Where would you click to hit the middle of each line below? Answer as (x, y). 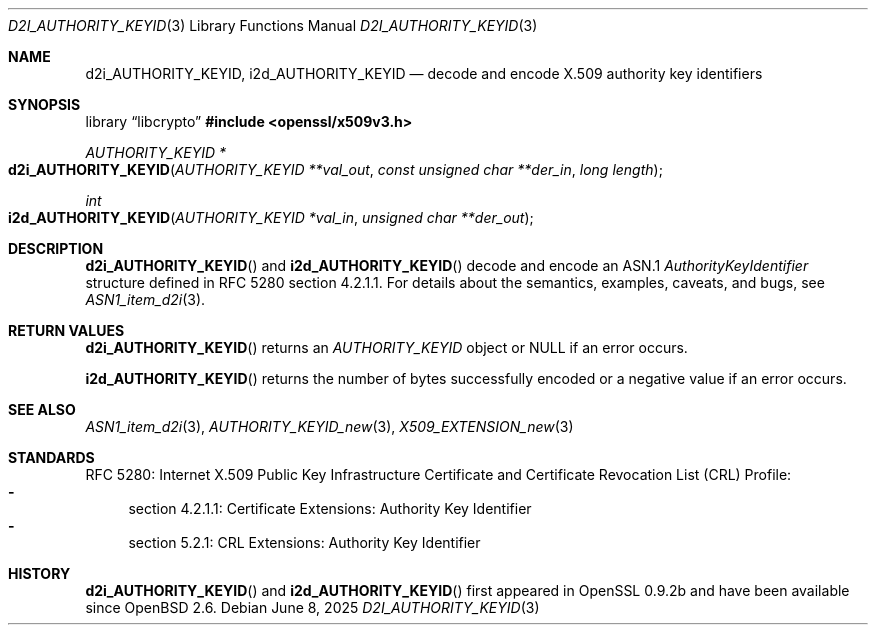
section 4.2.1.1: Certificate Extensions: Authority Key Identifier (330, 508)
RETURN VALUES (66, 330)
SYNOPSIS (44, 104)
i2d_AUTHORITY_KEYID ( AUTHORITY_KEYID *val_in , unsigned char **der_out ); (271, 217)
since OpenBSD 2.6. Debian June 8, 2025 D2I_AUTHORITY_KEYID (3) (312, 607)
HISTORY (39, 573)
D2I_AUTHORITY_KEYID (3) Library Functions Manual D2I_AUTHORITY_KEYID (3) (273, 25)
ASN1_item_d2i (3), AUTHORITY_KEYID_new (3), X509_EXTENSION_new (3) (329, 426)
